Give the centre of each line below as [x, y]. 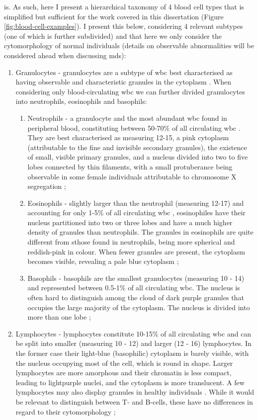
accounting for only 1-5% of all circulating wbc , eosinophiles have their [136, 212]
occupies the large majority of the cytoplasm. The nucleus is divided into [139, 307]
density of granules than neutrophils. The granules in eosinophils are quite [140, 232]
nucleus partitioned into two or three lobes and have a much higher [130, 222]
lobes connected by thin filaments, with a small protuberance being [130, 166]
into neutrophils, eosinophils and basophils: [81, 101]
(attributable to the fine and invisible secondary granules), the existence [137, 147]
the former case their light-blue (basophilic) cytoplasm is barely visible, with [132, 353]
